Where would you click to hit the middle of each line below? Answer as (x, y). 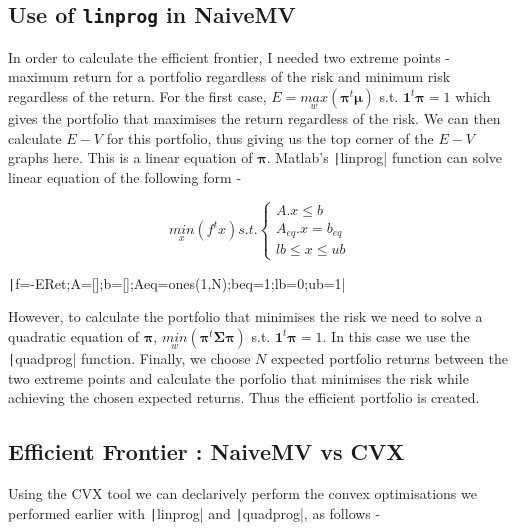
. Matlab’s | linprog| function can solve (384, 157)
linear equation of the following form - (125, 177)
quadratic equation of (74, 335)
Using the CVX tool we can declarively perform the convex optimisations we (242, 493)
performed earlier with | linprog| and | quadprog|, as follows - (194, 512)
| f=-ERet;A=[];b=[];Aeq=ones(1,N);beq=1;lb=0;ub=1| (177, 282)
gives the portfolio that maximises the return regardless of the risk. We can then (254, 118)
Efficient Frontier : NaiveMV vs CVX (206, 451)
